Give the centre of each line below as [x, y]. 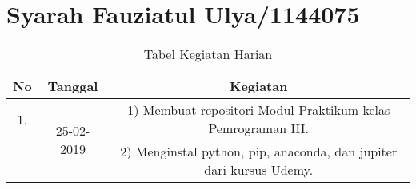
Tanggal [73, 86]
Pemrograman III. [259, 128]
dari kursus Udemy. [259, 170]
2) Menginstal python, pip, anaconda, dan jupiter [259, 152]
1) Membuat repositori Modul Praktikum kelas [259, 110]
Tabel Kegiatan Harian [208, 54]
